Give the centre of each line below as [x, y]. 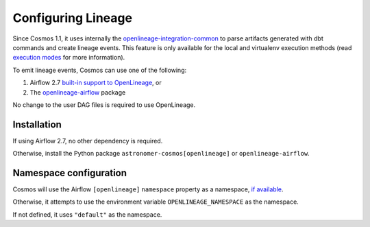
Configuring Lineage [73, 18]
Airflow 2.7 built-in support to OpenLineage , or [96, 83]
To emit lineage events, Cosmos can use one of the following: [100, 70]
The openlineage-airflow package [78, 92]
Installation [37, 124]
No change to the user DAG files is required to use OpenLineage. [104, 105]
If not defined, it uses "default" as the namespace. [87, 214]
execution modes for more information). [69, 58]
